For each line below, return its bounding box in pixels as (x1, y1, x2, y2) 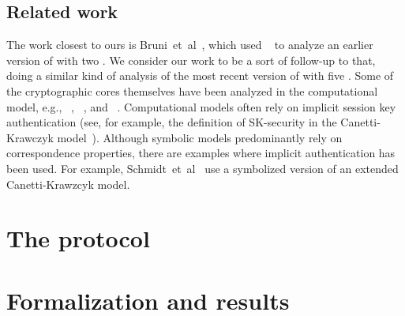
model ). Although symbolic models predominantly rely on (57, 129, 343, 145)
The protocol (6, 222, 150, 254)
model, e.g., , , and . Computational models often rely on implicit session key (6, 98, 396, 115)
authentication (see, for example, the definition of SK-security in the (6, 114, 337, 130)
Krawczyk (6, 129, 54, 145)
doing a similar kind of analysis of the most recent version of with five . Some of (6, 67, 394, 84)
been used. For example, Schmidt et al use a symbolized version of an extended (6, 160, 399, 176)
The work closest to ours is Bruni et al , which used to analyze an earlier (6, 36, 373, 53)
